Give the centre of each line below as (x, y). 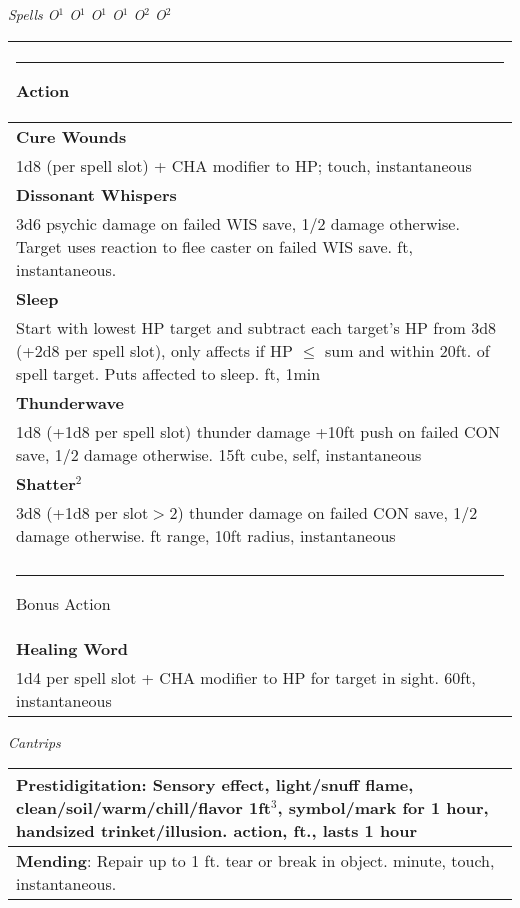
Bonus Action (63, 603)
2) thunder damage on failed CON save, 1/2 (323, 512)
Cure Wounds (71, 136)
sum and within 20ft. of (407, 350)
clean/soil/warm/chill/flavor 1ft (143, 808)
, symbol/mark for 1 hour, (383, 808)
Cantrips (34, 741)
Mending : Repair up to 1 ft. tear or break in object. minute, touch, (255, 861)
